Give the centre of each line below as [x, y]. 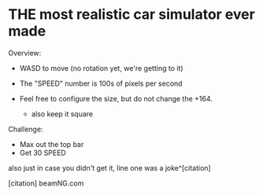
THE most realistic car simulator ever [132, 15]
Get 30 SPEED [43, 153]
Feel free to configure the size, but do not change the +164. [116, 98]
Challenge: [26, 129]
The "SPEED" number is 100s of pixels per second [101, 83]
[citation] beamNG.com [46, 183]
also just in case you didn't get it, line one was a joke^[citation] [109, 167]
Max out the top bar [52, 144]
